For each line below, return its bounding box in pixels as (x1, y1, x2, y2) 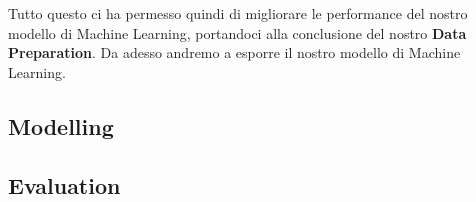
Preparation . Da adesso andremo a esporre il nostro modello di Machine (8, 42, 461, 63)
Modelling (8, 110, 114, 141)
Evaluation (8, 169, 121, 200)
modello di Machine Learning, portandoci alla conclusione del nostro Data (8, 22, 467, 43)
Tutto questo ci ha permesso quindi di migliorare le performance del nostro (8, 3, 468, 23)
